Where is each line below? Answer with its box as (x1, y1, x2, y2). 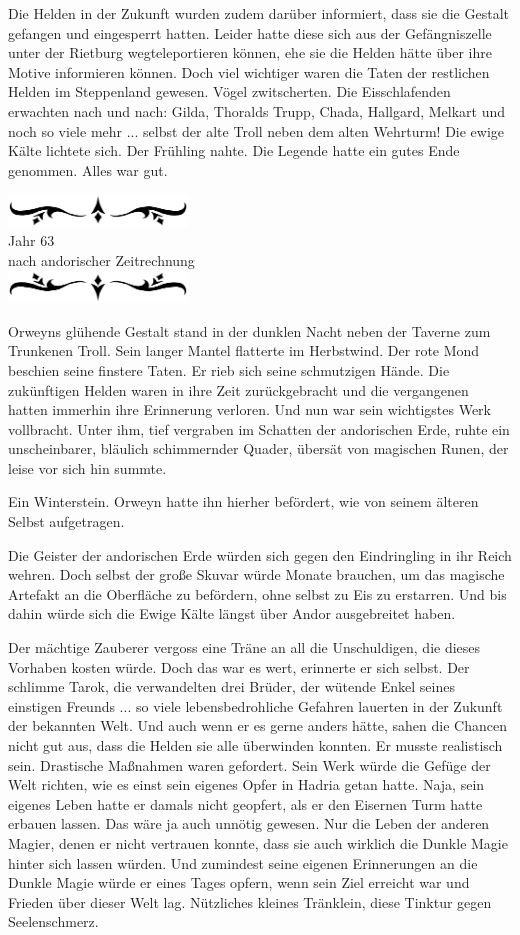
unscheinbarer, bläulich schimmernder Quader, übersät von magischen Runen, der (8, 438, 509, 459)
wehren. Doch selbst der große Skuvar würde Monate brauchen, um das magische (8, 564, 505, 585)
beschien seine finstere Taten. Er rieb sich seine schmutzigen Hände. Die (8, 359, 450, 380)
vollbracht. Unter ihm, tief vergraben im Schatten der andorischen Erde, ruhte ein (8, 418, 510, 439)
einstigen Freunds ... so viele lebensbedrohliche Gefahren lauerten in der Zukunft (8, 695, 503, 716)
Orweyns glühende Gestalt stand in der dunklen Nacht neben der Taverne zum (8, 320, 491, 341)
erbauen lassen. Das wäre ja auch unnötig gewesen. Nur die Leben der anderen (8, 813, 490, 834)
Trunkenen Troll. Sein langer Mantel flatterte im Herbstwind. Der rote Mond (8, 340, 480, 361)
